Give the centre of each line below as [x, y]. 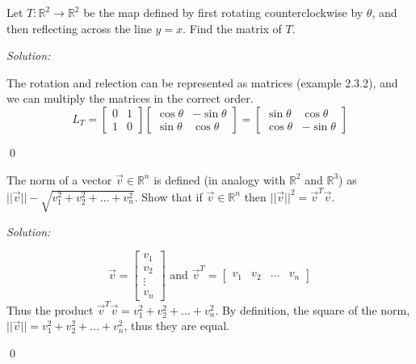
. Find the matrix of [232, 28]
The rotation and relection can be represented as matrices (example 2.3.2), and [202, 82]
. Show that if [168, 196]
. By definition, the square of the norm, [313, 309]
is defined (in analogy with [220, 179]
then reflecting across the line [79, 28]
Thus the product [50, 309]
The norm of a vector [59, 179]
